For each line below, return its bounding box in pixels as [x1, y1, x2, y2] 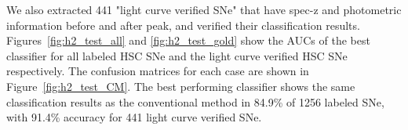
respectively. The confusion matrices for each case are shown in [6, 63, 309, 79]
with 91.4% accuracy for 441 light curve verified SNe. [6, 109, 262, 125]
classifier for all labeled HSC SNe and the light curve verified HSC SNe [6, 47, 348, 63]
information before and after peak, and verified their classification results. [6, 16, 360, 33]
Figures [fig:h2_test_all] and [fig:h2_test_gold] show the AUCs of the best [6, 32, 370, 49]
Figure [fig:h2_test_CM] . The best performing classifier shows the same [6, 78, 355, 94]
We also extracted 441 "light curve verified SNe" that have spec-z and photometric [6, 2, 402, 17]
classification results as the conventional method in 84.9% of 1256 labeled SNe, [6, 93, 384, 110]
